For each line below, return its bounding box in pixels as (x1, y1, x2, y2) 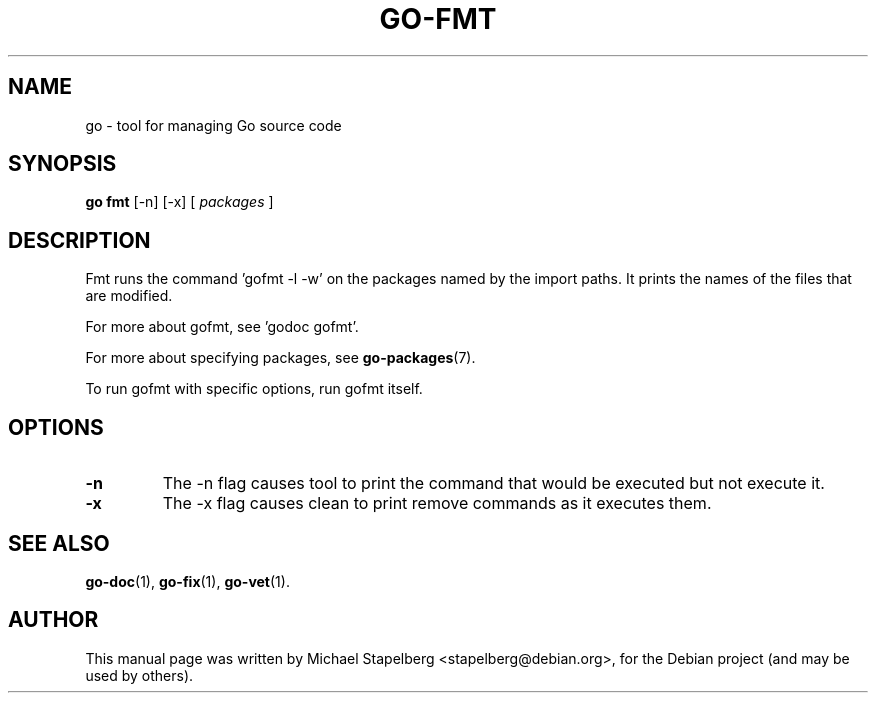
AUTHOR (8, 607, 99, 633)
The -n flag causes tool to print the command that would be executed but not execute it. (162, 473, 825, 494)
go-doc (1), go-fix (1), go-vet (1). (85, 572, 290, 590)
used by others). (85, 666, 194, 684)
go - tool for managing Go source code (85, 116, 342, 134)
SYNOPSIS (8, 151, 117, 177)
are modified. (85, 287, 173, 305)
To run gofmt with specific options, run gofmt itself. (85, 380, 423, 398)
